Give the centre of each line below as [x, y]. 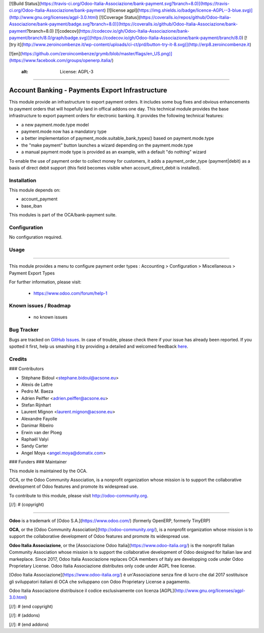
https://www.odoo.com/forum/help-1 [70, 293]
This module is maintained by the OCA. [48, 471]
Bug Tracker [24, 330]
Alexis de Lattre [37, 384]
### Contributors [26, 369]
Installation [23, 180]
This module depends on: [35, 190]
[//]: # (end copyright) [31, 606]
